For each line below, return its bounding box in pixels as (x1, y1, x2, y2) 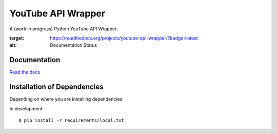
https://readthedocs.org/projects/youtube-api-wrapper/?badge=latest (50, 35, 198, 41)
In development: (9, 105, 44, 111)
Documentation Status (50, 42, 97, 48)
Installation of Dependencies (9, 83, 104, 91)
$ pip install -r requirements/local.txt (18, 117, 124, 123)
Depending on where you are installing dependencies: (9, 96, 124, 102)
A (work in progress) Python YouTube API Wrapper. (9, 26, 118, 32)
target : (9, 35, 25, 41)
